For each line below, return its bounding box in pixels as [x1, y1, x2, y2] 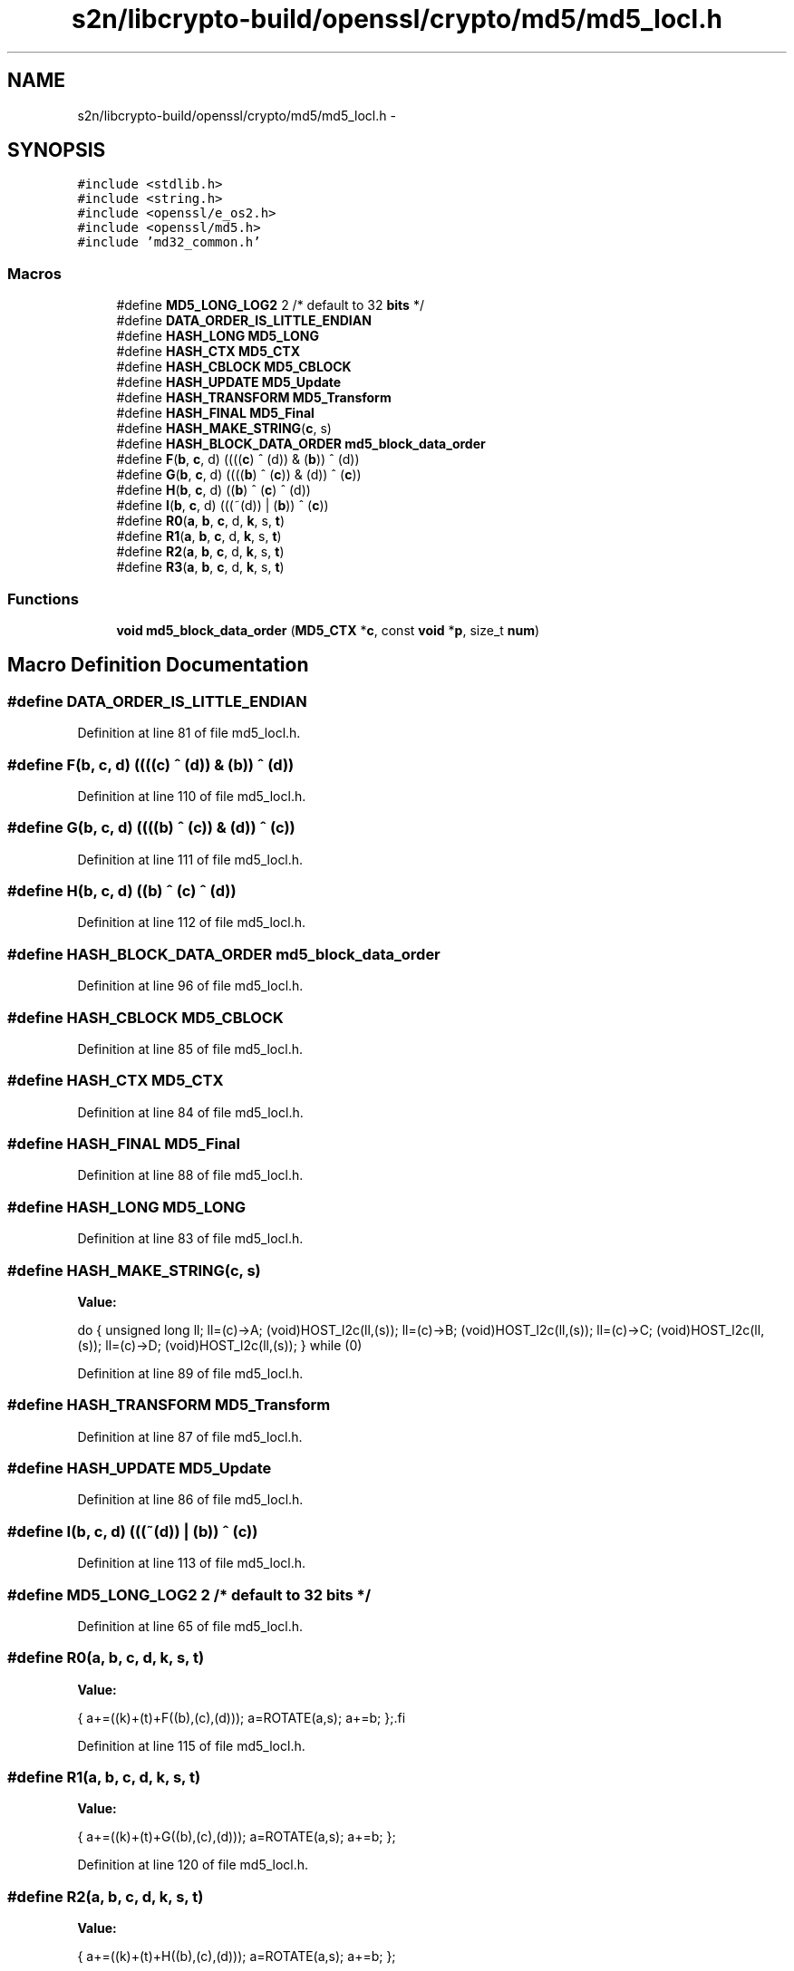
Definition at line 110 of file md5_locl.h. [77, 787, 306, 804]
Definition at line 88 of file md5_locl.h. [77, 1167, 304, 1184]
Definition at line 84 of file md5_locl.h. [77, 1104, 304, 1120]
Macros [7, 264, 62, 283]
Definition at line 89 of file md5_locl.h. [77, 1365, 304, 1381]
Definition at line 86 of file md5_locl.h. [77, 1492, 304, 1508]
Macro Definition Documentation [7, 653, 309, 677]
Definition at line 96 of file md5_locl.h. [77, 978, 304, 994]
